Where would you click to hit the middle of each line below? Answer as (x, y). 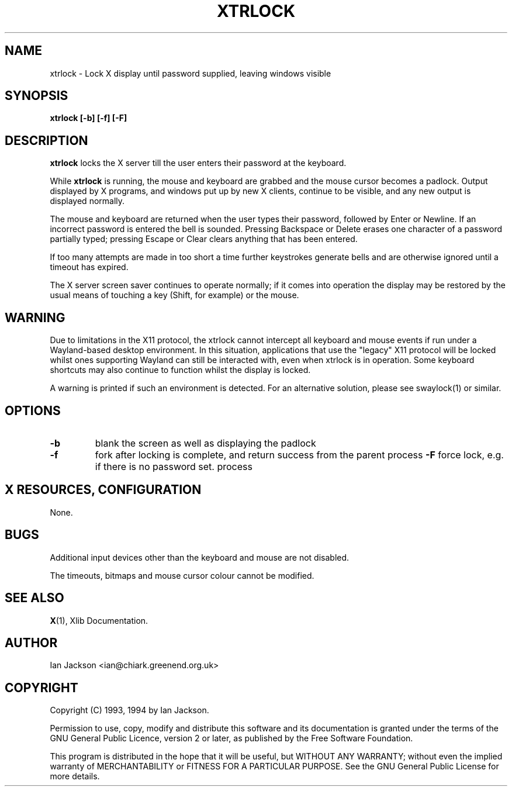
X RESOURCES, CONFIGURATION (103, 490)
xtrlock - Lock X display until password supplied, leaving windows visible (191, 73)
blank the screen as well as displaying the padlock (205, 443)
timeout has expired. (89, 267)
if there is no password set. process (174, 466)
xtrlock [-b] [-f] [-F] (89, 118)
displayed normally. (87, 201)
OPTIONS (33, 410)
